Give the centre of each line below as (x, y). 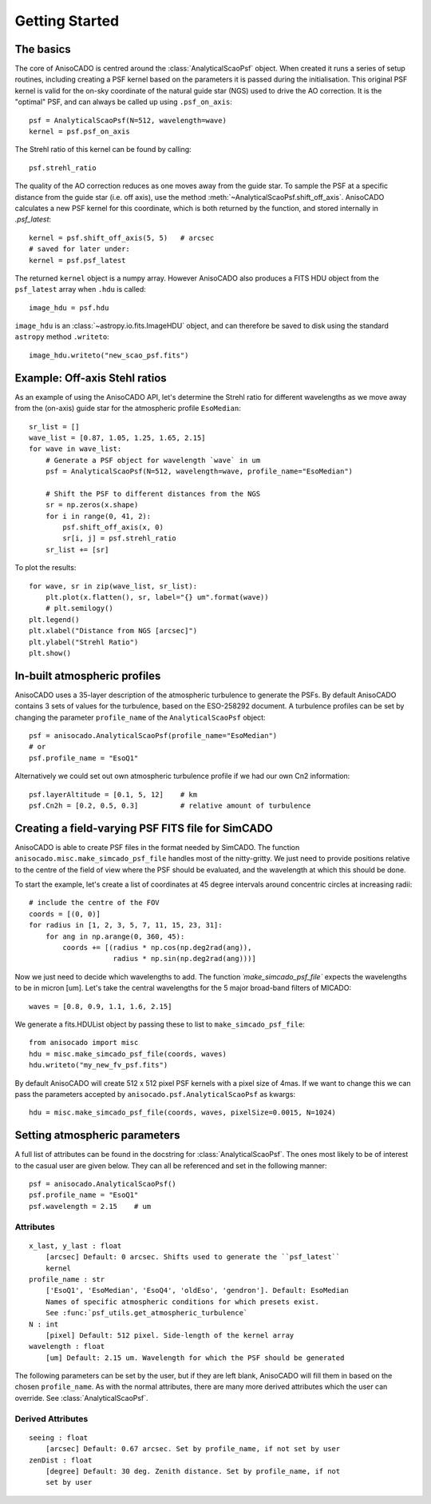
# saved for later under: (80, 249)
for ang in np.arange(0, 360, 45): (115, 936)
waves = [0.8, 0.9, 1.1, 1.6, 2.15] (101, 1006)
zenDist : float (61, 1460)
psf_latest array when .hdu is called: (81, 289)
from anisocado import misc (84, 1043)
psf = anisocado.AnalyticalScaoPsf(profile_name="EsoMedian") (153, 736)
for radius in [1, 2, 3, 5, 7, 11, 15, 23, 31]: (126, 925)
